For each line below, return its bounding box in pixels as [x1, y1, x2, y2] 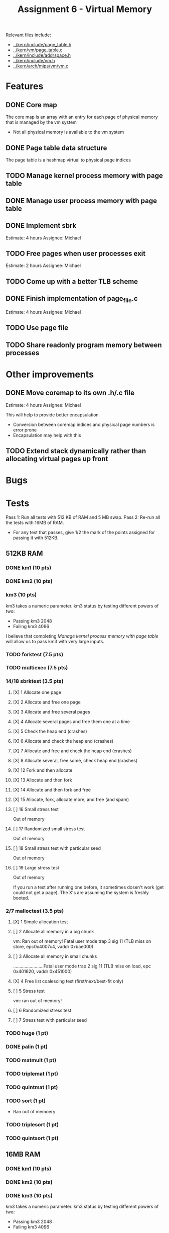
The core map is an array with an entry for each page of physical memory [6, 114, 158, 120]
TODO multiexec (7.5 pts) [6, 664, 68, 671]
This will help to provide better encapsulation [6, 411, 99, 418]
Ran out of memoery [13, 1108, 56, 1114]
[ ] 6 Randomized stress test [13, 1007, 72, 1014]
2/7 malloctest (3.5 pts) [6, 907, 64, 914]
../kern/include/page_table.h [13, 42, 72, 48]
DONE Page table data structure [6, 143, 107, 152]
